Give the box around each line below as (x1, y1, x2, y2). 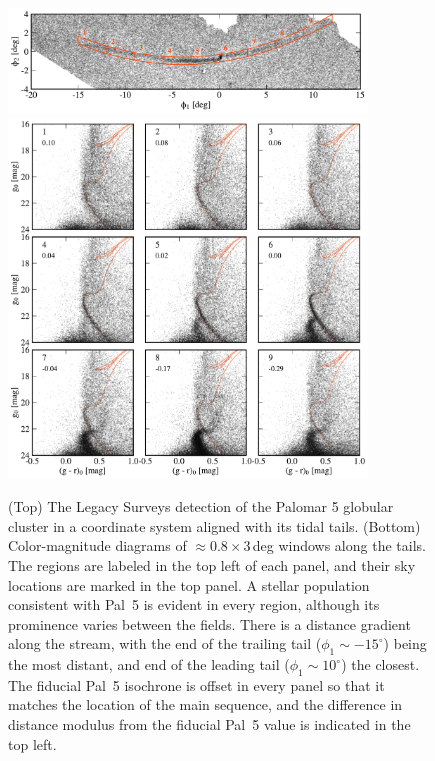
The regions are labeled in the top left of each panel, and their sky (8, 554, 416, 575)
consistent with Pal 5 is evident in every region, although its (8, 594, 380, 615)
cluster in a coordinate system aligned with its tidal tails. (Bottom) (8, 515, 421, 536)
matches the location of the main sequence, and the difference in (8, 694, 403, 715)
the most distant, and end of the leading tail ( (8, 654, 290, 675)
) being (383, 633, 427, 654)
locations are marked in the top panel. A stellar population (8, 574, 370, 595)
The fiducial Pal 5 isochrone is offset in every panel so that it (8, 674, 385, 695)
